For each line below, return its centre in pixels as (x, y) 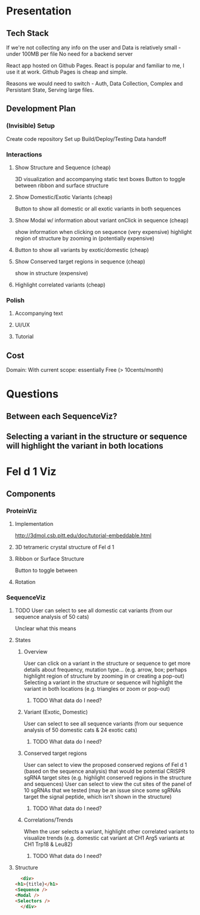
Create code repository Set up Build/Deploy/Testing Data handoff (86, 139)
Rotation (25, 582)
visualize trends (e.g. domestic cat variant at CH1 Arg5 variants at (104, 838)
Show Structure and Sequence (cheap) (63, 167)
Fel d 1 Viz (31, 472)
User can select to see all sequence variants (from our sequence (103, 724)
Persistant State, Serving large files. (50, 90)
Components (31, 494)
